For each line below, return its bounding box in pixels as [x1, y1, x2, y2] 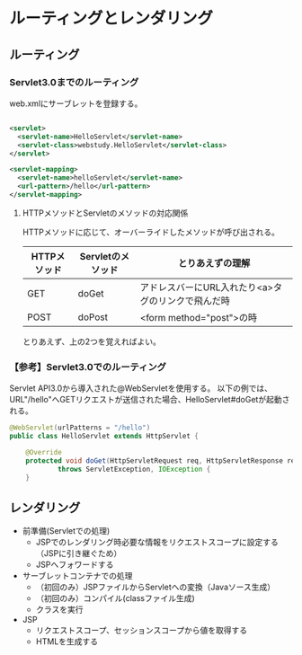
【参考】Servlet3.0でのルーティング [9, 360, 166, 373]
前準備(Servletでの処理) [22, 526, 111, 536]
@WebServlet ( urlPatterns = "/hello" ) [9, 423, 151, 432]
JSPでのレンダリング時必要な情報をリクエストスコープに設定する [35, 536, 279, 548]
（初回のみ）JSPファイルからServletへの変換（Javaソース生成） [35, 581, 276, 593]
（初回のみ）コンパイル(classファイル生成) [35, 593, 195, 604]
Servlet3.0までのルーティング [9, 75, 139, 88]
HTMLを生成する [35, 636, 99, 647]
